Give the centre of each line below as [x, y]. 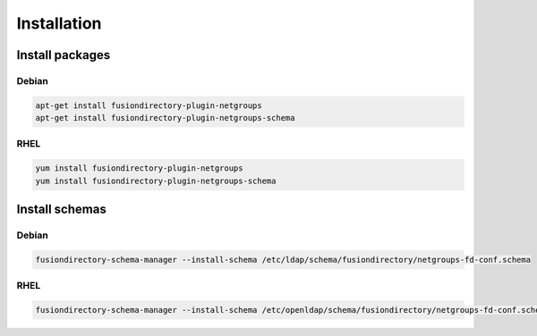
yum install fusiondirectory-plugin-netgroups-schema [156, 181]
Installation [59, 23]
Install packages [64, 55]
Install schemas [61, 210]
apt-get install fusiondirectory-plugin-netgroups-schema [165, 118]
